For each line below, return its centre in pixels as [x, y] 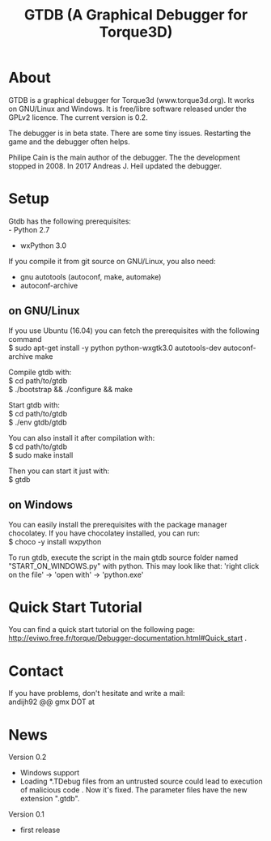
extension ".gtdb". [50, 799]
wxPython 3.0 [43, 245]
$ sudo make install [41, 455]
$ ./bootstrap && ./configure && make [71, 389]
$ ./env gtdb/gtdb [38, 422]
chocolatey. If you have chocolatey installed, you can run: [104, 533]
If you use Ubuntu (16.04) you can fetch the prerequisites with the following [134, 331]
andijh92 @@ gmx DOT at [52, 702]
